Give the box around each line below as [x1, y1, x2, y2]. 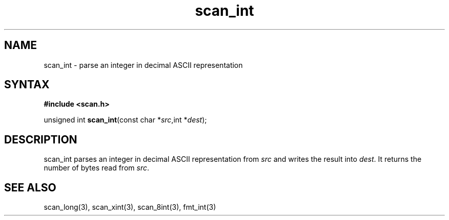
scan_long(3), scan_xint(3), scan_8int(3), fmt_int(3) [44, 203, 216, 212]
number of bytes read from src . [44, 163, 149, 173]
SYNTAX [4, 78, 50, 91]
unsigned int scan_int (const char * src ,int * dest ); [44, 115, 207, 125]
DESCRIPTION [4, 133, 77, 146]
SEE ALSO [4, 181, 56, 194]
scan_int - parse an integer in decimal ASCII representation [44, 60, 243, 69]
